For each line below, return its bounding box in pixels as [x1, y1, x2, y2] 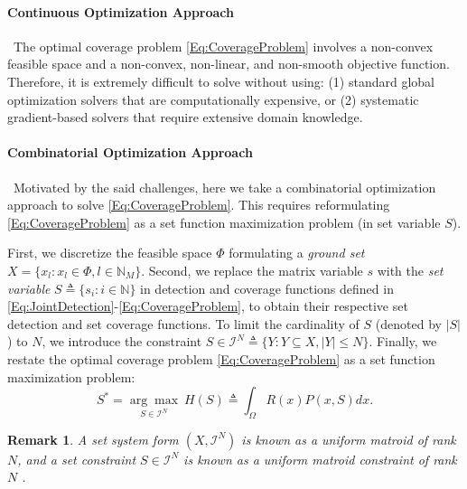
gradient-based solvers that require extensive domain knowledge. [7, 108, 363, 127]
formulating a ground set [229, 243, 365, 262]
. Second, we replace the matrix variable [141, 260, 363, 279]
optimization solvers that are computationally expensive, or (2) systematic [7, 89, 419, 108]
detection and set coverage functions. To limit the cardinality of [7, 314, 360, 333]
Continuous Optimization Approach [7, 2, 234, 21]
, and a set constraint [17, 449, 136, 468]
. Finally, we [369, 332, 437, 351]
